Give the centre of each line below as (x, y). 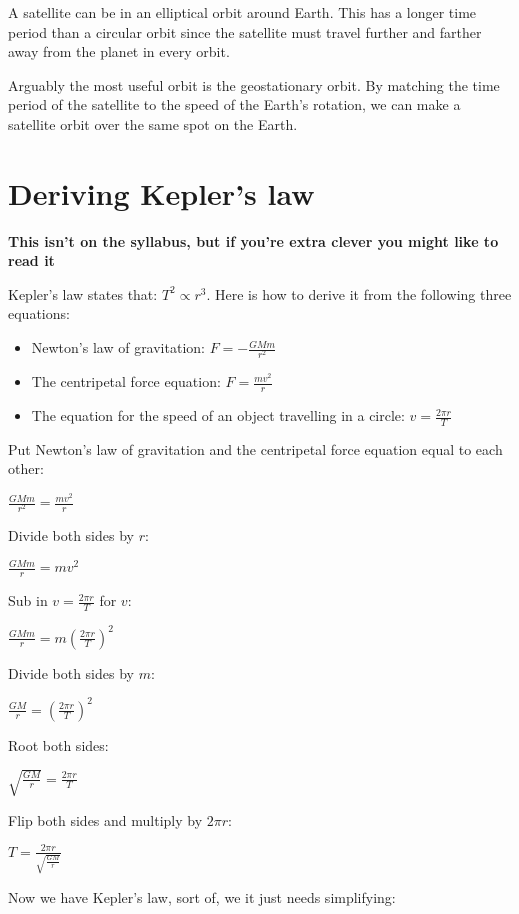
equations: (39, 313)
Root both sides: (58, 744)
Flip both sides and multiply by (105, 819)
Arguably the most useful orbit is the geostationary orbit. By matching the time (254, 84)
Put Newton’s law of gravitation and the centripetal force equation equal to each (255, 448)
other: (26, 468)
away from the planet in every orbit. (119, 51)
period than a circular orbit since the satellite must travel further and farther (245, 31)
